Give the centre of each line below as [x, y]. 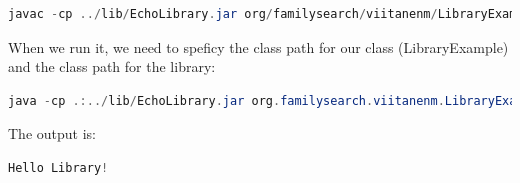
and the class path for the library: [112, 66]
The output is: [52, 133]
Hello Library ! [58, 167]
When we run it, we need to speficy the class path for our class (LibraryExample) [258, 46]
